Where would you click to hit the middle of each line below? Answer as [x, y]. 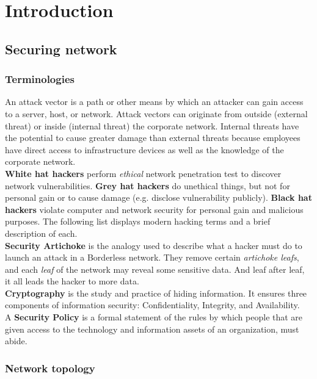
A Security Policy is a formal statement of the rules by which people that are [154, 317]
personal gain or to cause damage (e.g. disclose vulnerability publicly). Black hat [158, 197]
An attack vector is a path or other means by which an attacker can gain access [154, 102]
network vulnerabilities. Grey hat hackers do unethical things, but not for [148, 185]
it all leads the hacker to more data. [72, 281]
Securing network [61, 49]
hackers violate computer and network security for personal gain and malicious [154, 209]
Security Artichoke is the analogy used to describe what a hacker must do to [154, 245]
